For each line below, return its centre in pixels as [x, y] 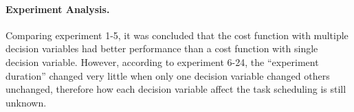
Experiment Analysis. [58, 9]
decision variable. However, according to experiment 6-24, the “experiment [162, 61]
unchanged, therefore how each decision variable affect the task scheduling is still [176, 89]
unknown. [26, 102]
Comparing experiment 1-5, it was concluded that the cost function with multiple [177, 35]
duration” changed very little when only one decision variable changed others [168, 75]
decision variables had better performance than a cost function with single [162, 48]
